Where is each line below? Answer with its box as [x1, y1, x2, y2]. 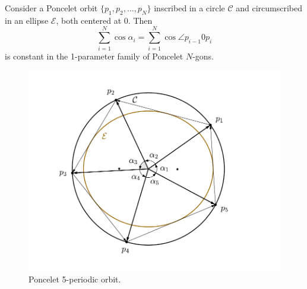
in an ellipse [5, 14, 49, 26]
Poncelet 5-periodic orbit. [29, 272, 121, 285]
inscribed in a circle [154, 2, 225, 14]
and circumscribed [236, 2, 303, 14]
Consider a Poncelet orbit [5, 2, 98, 14]
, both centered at [56, 14, 122, 26]
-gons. [192, 49, 214, 62]
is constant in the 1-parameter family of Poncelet [5, 49, 183, 62]
